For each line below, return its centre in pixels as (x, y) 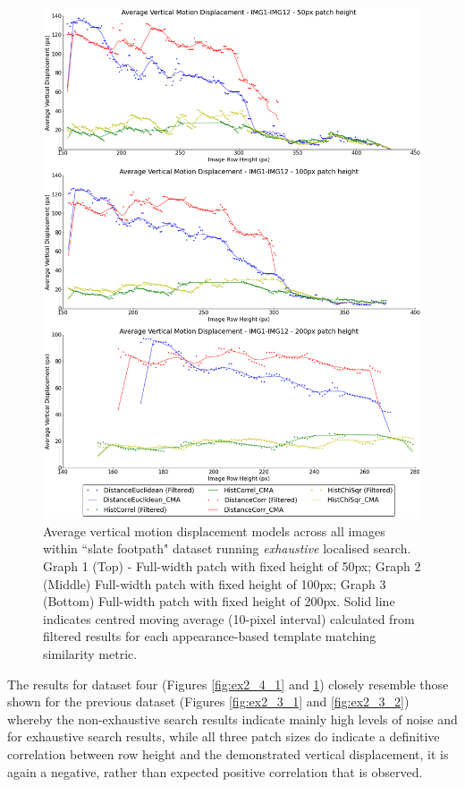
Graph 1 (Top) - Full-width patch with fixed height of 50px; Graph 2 (232, 566)
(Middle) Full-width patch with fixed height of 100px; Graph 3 (215, 583)
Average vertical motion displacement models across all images (214, 530)
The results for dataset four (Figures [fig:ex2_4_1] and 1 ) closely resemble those (228, 684)
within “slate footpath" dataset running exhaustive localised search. (227, 548)
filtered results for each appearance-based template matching (210, 636)
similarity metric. (90, 654)
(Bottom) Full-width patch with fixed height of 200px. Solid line (219, 601)
